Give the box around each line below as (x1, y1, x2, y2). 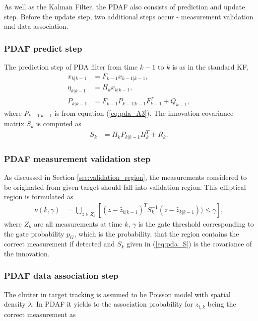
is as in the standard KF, (172, 62, 249, 72)
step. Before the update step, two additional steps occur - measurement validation (4, 11, 254, 21)
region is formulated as (4, 191, 73, 202)
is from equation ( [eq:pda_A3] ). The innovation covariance (54, 107, 234, 118)
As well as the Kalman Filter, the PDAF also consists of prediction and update (4, 1, 245, 11)
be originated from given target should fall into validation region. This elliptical (4, 181, 246, 192)
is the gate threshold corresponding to (138, 218, 254, 229)
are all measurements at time (34, 218, 123, 229)
